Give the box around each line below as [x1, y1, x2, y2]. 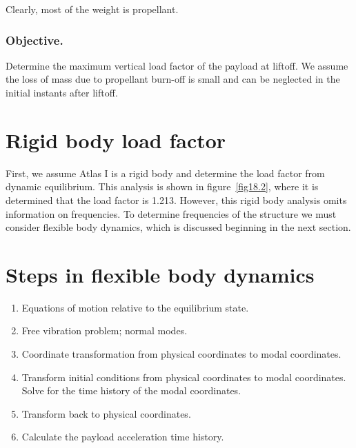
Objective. [6, 31, 63, 48]
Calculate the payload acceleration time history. [21, 429, 224, 444]
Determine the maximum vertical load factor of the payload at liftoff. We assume [6, 58, 348, 72]
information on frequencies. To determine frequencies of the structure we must [6, 206, 337, 221]
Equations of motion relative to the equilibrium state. [21, 300, 249, 314]
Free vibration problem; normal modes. [21, 323, 188, 338]
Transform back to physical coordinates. [21, 406, 191, 420]
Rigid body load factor [6, 125, 226, 154]
